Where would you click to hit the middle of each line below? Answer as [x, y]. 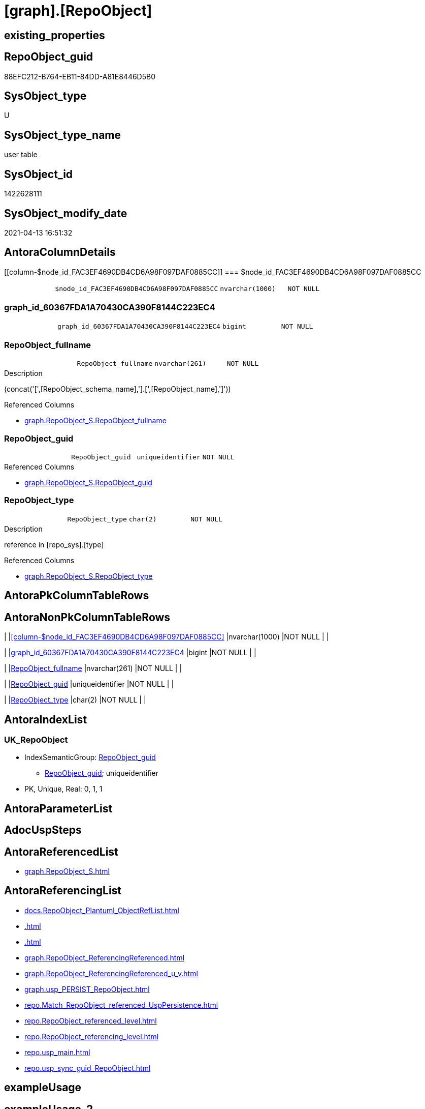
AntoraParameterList [58, 808]
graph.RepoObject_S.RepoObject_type [89, 576]
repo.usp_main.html [57, 1052]
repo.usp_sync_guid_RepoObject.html [88, 1068]
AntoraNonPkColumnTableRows [87, 617]
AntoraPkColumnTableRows [77, 596]
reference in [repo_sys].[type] [54, 544]
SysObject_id [39, 174]
